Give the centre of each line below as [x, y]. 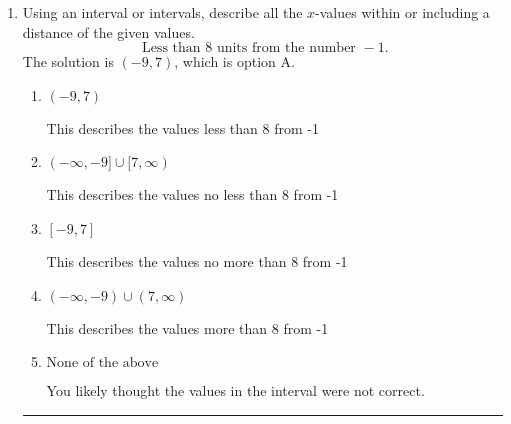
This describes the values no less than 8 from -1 [192, 194]
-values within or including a [402, 12]
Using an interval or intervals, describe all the [162, 12]
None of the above [102, 363]
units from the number [286, 48]
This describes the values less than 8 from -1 [182, 127]
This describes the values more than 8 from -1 [187, 327]
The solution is [68, 61]
